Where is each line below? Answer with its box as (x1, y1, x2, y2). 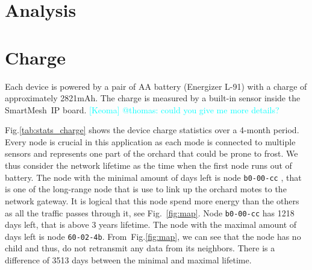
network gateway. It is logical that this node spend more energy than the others (5, 194, 299, 207)
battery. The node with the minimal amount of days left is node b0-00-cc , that (5, 171, 302, 183)
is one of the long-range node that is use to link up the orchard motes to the (5, 183, 287, 195)
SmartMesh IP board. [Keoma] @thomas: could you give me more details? (5, 103, 279, 116)
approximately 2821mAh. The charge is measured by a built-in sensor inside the (5, 92, 301, 104)
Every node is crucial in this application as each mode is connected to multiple (5, 135, 296, 148)
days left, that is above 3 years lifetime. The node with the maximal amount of (5, 218, 297, 231)
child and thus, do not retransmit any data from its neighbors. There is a (5, 242, 275, 254)
